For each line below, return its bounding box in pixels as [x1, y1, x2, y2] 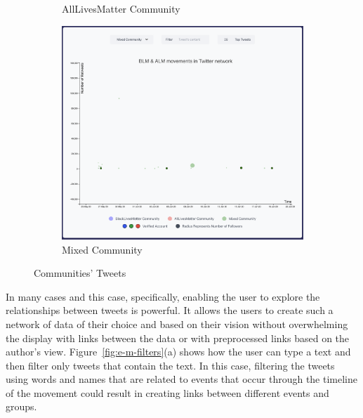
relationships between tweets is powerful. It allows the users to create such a [6, 303, 334, 318]
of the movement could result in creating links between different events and [6, 385, 329, 400]
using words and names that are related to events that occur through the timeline [6, 372, 357, 386]
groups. [6, 399, 37, 414]
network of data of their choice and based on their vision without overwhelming [6, 316, 348, 331]
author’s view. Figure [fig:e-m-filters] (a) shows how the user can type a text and [6, 344, 351, 359]
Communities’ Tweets [34, 266, 126, 280]
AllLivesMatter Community [62, 1, 180, 15]
